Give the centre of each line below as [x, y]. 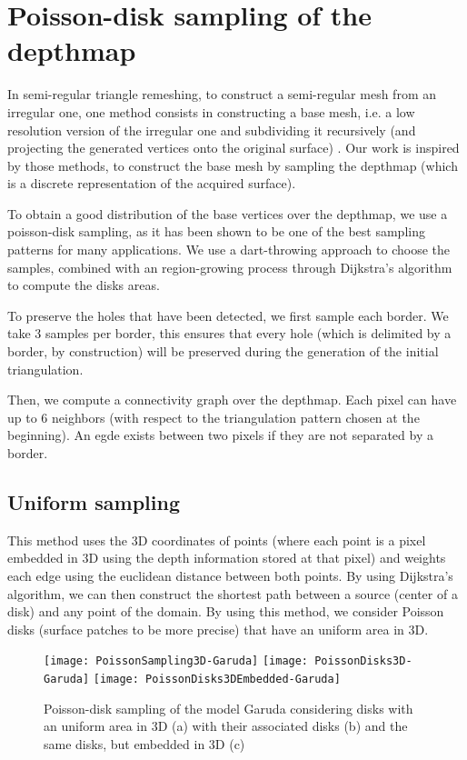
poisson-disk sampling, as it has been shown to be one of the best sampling [216, 231]
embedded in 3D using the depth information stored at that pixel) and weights [227, 558]
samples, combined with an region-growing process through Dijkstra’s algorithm [230, 267]
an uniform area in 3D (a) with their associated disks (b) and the [226, 726]
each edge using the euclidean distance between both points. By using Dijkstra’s [230, 575]
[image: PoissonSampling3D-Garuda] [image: [176, 661]
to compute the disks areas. [84, 285]
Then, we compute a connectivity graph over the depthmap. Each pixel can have [232, 400]
